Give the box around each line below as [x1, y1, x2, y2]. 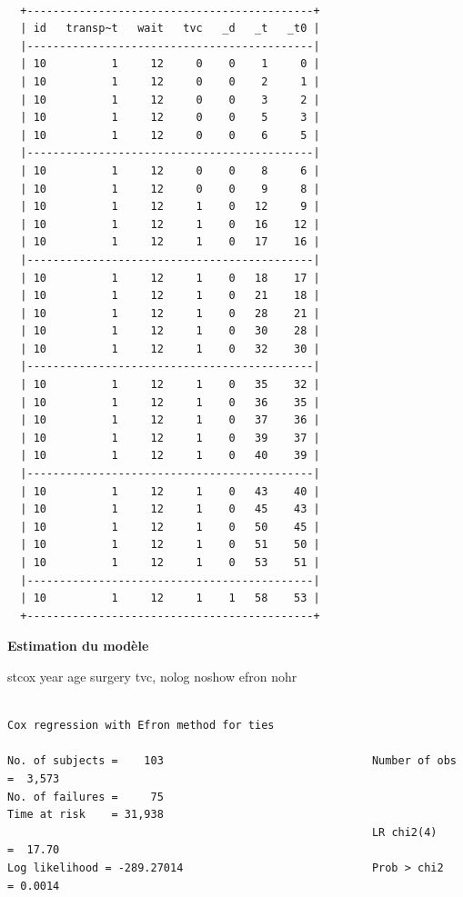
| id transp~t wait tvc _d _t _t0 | [20, 22, 320, 35]
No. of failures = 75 [7, 790, 164, 803]
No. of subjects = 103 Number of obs [7, 754, 457, 768]
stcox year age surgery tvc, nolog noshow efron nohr [7, 666, 297, 685]
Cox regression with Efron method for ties [7, 719, 275, 733]
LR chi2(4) [371, 825, 438, 839]
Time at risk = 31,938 [7, 808, 164, 822]
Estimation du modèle [7, 636, 149, 655]
